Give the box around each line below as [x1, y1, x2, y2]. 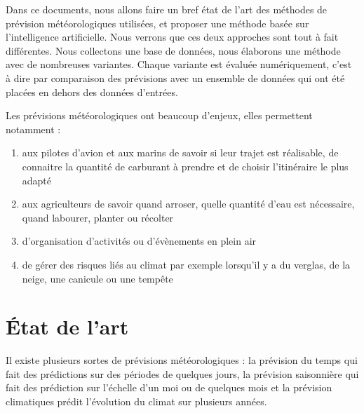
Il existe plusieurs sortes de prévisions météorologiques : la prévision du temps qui [6, 353, 358, 367]
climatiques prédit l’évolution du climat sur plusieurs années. [6, 394, 267, 408]
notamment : [6, 121, 61, 136]
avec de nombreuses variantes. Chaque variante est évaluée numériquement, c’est [6, 57, 352, 72]
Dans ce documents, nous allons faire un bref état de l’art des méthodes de [6, 2, 328, 16]
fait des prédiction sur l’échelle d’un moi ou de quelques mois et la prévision [6, 380, 332, 395]
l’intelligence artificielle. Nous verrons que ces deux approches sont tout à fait [6, 29, 339, 44]
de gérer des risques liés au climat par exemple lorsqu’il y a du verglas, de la [22, 257, 351, 271]
